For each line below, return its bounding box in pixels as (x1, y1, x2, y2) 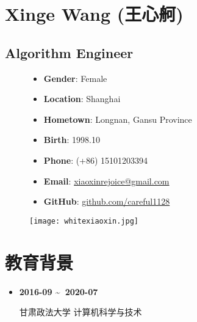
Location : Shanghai (43, 92, 121, 105)
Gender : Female (43, 71, 107, 84)
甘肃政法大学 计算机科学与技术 (19, 306, 142, 318)
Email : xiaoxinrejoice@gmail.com (43, 174, 170, 187)
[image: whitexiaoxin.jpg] (29, 216, 138, 225)
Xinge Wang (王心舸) (5, 1, 184, 26)
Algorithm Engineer (5, 43, 134, 62)
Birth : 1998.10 (43, 133, 101, 146)
